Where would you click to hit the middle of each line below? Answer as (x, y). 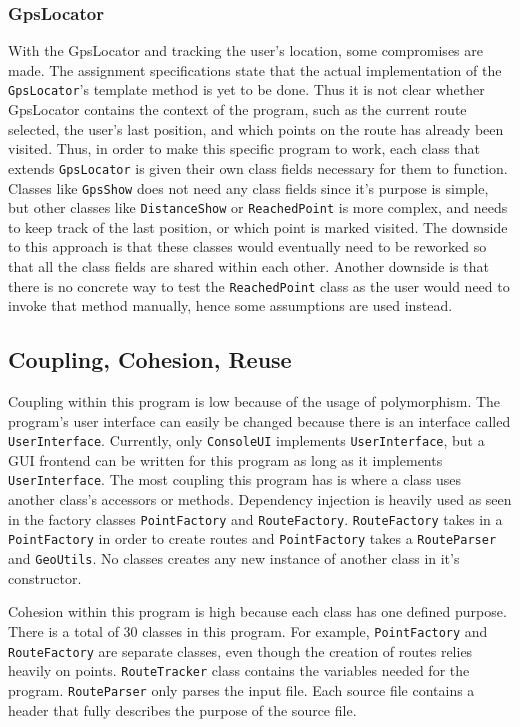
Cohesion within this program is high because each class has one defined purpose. (257, 611)
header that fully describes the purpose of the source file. (182, 709)
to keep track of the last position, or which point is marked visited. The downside (258, 226)
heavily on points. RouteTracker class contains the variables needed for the (239, 670)
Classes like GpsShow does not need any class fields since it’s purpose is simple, (248, 187)
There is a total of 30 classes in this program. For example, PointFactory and (248, 630)
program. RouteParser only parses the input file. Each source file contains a (241, 689)
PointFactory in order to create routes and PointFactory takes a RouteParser (252, 538)
